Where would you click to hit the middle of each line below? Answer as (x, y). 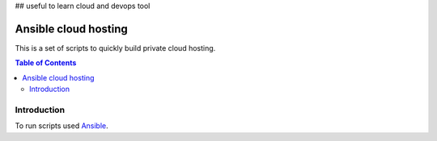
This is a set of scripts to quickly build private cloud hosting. (115, 48)
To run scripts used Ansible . (62, 126)
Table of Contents (46, 63)
